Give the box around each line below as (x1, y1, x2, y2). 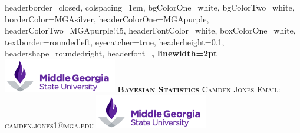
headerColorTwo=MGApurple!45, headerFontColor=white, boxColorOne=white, (5, 24, 296, 36)
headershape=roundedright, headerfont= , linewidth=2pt (5, 47, 217, 59)
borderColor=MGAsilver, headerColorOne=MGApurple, (5, 12, 209, 25)
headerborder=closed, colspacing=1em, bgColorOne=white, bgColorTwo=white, (5, 1, 295, 13)
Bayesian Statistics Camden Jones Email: (117, 82, 281, 95)
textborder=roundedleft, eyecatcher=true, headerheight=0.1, (5, 35, 225, 48)
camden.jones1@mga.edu (5, 118, 94, 131)
